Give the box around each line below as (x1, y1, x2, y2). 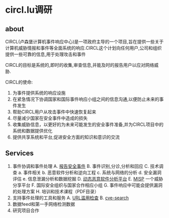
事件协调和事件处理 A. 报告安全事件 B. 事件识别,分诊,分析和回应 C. (12, 163, 149, 169)
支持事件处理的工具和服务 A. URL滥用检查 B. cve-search (12, 195, 129, 201)
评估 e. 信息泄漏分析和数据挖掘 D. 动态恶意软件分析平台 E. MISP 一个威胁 (12, 176, 163, 182)
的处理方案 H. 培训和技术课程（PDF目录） (12, 188, 99, 194)
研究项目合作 (12, 207, 39, 213)
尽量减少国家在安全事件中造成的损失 (12, 115, 88, 121)
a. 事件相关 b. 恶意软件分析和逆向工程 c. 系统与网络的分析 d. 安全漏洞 (18, 169, 162, 176)
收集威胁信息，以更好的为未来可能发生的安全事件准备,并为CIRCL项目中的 (12, 121, 163, 127)
